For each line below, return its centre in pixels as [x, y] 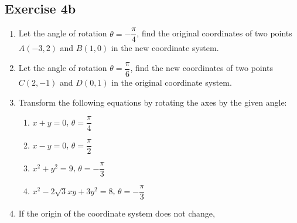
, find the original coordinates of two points [214, 33]
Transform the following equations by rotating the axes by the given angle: [153, 102]
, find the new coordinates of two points [202, 68]
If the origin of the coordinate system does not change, [117, 213]
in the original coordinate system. [172, 82]
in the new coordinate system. [165, 48]
